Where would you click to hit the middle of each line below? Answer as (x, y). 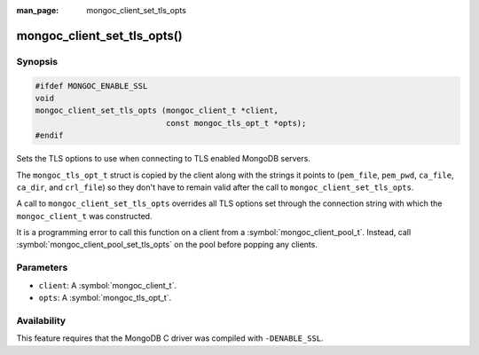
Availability (41, 320)
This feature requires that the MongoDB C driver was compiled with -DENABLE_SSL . (170, 338)
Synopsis (37, 61)
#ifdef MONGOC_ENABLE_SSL (91, 86)
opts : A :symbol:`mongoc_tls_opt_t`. (105, 297)
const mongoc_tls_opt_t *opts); (236, 123)
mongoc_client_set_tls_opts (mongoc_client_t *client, (157, 110)
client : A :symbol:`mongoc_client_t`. (108, 285)
